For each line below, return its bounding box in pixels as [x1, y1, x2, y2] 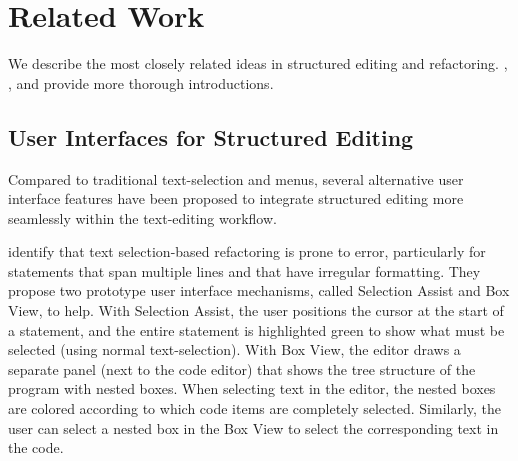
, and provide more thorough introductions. [8, 72, 274, 93]
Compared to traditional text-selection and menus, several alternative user [8, 168, 464, 189]
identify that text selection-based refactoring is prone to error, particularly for [8, 241, 486, 262]
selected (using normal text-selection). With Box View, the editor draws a [8, 339, 461, 360]
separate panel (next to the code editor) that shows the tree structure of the [8, 358, 476, 379]
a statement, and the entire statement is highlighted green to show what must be [8, 319, 505, 340]
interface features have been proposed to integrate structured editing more [8, 188, 464, 209]
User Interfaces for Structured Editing [8, 121, 414, 152]
